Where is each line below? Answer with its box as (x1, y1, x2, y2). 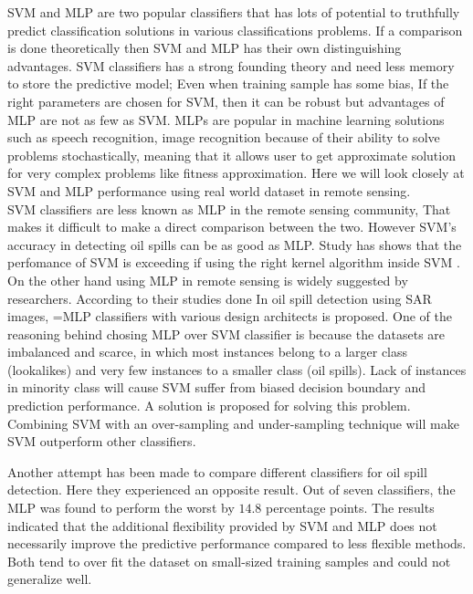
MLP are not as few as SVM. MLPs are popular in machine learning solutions (7, 109, 445, 129)
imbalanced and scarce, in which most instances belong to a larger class (7, 342, 408, 361)
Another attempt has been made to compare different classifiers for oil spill (7, 462, 427, 481)
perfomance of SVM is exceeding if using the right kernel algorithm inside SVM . (7, 253, 460, 272)
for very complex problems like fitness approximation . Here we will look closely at (7, 163, 465, 182)
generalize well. (7, 569, 92, 589)
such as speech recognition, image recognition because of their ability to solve (7, 128, 440, 147)
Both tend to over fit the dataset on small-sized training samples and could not (7, 551, 451, 570)
